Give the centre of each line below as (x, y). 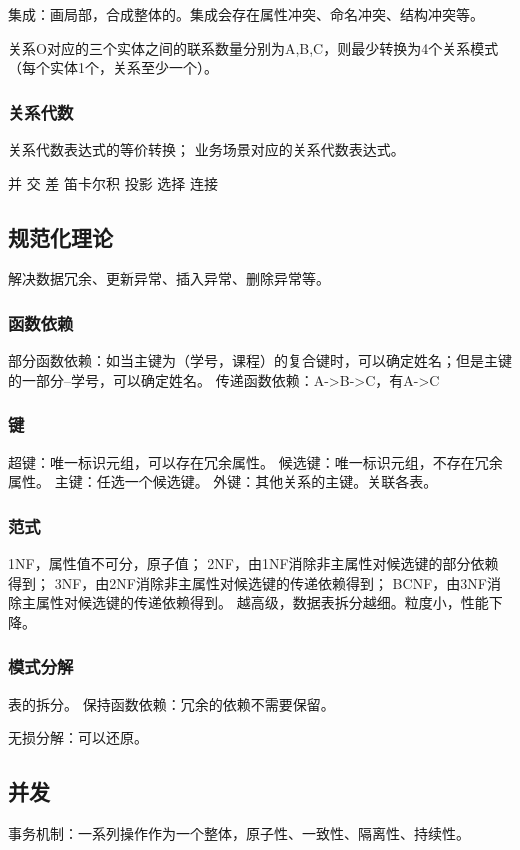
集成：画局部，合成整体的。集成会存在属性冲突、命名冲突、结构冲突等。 (246, 14)
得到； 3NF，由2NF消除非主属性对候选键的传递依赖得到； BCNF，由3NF (247, 582)
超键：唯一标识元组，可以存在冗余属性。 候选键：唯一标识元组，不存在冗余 (255, 461)
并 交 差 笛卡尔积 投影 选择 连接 (113, 182)
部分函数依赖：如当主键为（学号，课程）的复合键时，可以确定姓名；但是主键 (260, 360)
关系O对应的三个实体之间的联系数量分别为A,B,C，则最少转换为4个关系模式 (253, 47)
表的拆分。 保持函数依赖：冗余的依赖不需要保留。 (171, 703)
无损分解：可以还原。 (78, 737)
